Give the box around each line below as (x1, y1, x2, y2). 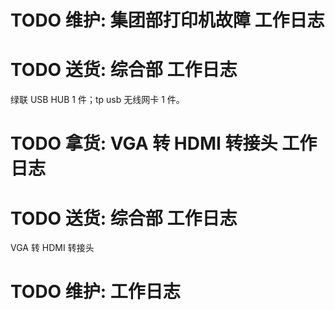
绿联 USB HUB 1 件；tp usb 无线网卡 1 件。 (10, 94, 185, 106)
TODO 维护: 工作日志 (10, 281, 181, 303)
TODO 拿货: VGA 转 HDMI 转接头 (10, 132, 278, 155)
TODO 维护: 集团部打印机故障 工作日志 (10, 9, 325, 32)
